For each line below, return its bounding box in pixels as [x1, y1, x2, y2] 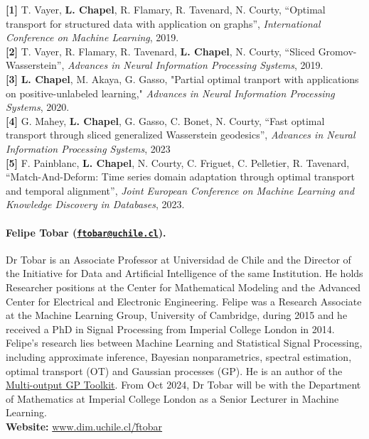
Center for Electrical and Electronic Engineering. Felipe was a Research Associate [6, 293, 362, 308]
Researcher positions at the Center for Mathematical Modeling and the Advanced [6, 279, 361, 294]
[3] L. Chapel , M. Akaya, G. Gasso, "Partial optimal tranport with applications [6, 71, 359, 86]
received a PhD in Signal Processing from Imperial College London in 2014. [6, 321, 335, 336]
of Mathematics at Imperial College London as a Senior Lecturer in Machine [6, 391, 339, 406]
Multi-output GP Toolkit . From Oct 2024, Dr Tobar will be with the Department [6, 377, 361, 392]
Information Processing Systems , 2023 [6, 141, 171, 156]
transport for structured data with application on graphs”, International [6, 16, 321, 31]
